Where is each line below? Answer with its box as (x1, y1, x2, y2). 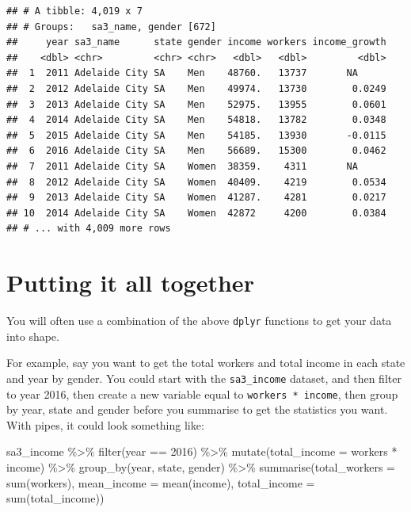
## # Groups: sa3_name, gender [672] (6, 21, 216, 32)
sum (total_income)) (6, 490, 105, 506)
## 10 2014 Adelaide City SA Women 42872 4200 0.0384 (6, 207, 386, 219)
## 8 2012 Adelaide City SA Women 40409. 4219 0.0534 (6, 176, 386, 188)
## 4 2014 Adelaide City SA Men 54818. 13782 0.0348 (6, 114, 386, 126)
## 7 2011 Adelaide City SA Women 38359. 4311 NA (6, 160, 358, 172)
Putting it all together (6, 266, 254, 299)
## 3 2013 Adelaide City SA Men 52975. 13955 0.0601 (6, 98, 386, 110)
